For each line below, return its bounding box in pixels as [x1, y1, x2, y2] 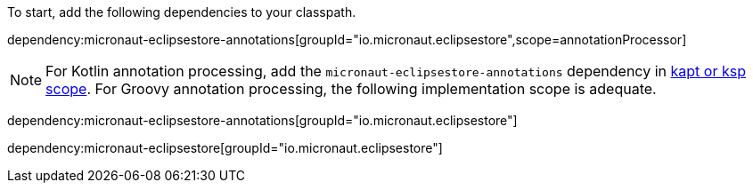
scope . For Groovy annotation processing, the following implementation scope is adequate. [45, 80, 657, 98]
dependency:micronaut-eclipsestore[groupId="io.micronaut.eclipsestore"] [7, 140, 443, 155]
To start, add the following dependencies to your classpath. [7, 4, 356, 20]
